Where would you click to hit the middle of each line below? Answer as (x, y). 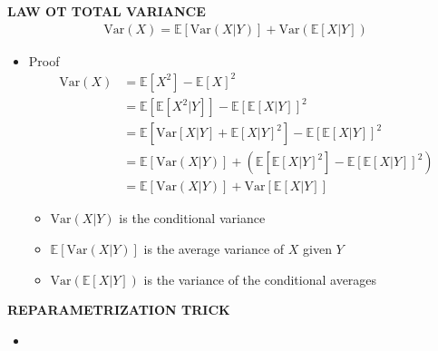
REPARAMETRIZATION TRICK (119, 310)
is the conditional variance (192, 218)
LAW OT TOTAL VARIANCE (107, 11)
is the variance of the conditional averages (260, 279)
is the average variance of (214, 248)
